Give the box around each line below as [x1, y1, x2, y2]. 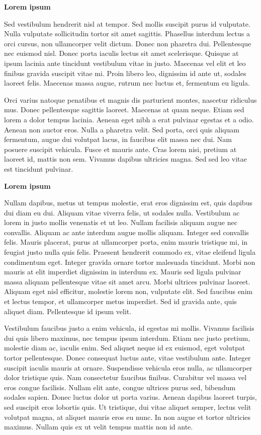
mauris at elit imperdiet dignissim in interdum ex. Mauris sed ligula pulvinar [4, 266, 241, 277]
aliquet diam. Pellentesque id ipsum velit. [4, 306, 132, 316]
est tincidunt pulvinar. [4, 163, 73, 174]
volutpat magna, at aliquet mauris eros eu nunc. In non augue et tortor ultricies [4, 411, 251, 422]
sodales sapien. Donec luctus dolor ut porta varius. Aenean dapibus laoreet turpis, [4, 392, 257, 402]
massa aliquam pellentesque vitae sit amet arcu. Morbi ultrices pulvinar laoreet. [4, 276, 250, 286]
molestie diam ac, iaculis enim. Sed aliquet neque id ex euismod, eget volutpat [4, 342, 245, 353]
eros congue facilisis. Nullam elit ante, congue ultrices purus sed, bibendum [4, 382, 236, 392]
